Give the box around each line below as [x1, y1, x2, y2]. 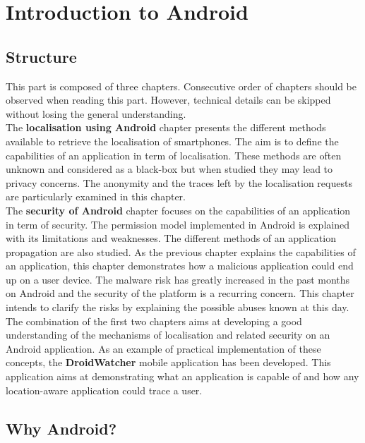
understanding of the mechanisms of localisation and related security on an [6, 327, 330, 342]
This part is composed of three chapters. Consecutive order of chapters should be [6, 78, 357, 93]
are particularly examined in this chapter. [6, 189, 186, 204]
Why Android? [6, 417, 117, 439]
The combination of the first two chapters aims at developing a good [6, 313, 302, 328]
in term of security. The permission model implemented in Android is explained [6, 217, 349, 231]
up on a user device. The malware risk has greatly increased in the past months [6, 272, 350, 286]
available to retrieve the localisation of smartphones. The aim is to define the [6, 133, 339, 148]
